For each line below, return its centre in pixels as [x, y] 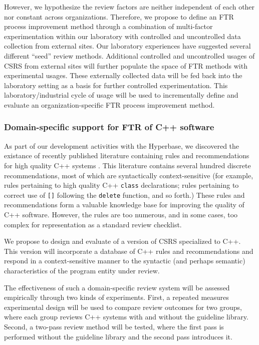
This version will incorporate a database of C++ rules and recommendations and [129, 251]
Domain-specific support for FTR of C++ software [109, 127]
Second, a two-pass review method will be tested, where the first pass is [114, 326]
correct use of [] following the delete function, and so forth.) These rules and [124, 195]
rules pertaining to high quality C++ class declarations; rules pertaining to [121, 185]
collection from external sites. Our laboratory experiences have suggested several [127, 46]
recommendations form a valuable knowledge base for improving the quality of [124, 205]
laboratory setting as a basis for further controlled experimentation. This [116, 85]
